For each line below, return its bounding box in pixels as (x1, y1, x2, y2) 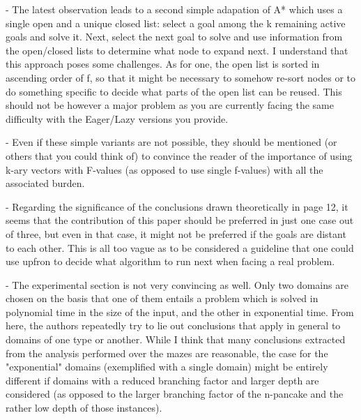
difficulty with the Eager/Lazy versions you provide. (6, 111, 229, 126)
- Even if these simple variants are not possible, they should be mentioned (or (6, 135, 337, 149)
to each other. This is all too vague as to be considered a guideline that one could (6, 240, 354, 255)
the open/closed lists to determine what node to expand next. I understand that (6, 43, 348, 57)
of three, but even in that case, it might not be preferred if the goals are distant (6, 226, 346, 241)
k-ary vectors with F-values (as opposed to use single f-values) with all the (6, 162, 323, 177)
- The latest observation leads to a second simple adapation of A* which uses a (6, 2, 343, 16)
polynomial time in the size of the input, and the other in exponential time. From (6, 304, 354, 319)
